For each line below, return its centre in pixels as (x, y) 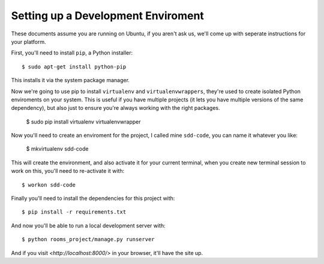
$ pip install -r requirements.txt (74, 212)
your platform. (28, 41)
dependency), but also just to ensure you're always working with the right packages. (115, 108)
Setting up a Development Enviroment (107, 16)
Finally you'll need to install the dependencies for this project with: (93, 199)
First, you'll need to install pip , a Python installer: (72, 53)
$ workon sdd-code (49, 185)
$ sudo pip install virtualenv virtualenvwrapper (83, 121)
